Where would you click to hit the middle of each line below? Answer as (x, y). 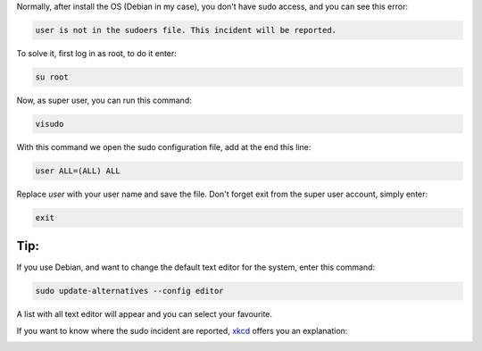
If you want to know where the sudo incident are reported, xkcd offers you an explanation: (182, 330)
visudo (50, 124)
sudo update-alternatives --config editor (129, 291)
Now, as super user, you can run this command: (104, 100)
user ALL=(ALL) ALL (78, 171)
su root (52, 77)
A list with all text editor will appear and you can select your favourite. (144, 314)
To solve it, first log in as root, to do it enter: (97, 53)
